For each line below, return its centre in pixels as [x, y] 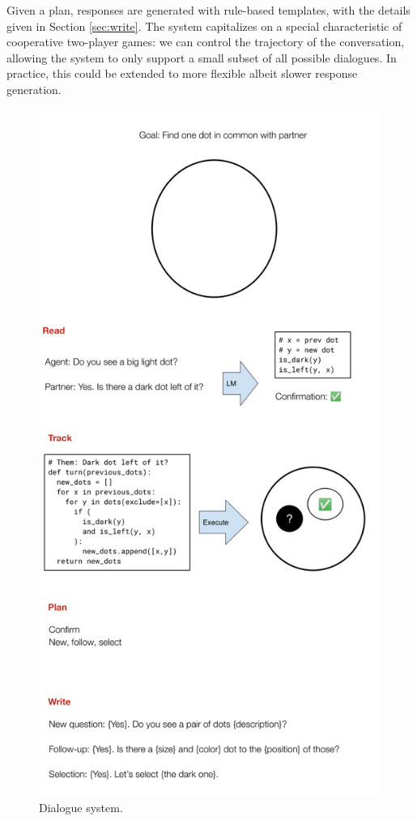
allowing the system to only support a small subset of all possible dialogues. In [202, 57]
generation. [34, 89]
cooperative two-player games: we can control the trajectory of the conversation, [206, 42]
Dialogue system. [81, 808]
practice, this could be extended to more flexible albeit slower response [182, 73]
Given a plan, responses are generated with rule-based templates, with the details [208, 10]
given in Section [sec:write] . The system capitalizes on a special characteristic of [204, 26]
